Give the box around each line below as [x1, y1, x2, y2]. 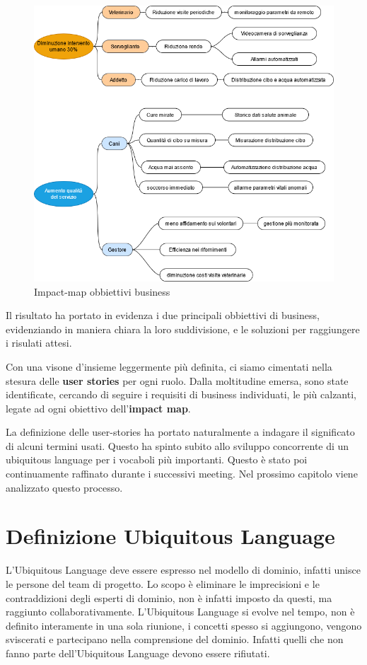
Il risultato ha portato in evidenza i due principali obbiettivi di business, [6, 308, 320, 323]
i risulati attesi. [6, 335, 72, 350]
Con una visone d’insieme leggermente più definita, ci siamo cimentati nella [6, 359, 332, 374]
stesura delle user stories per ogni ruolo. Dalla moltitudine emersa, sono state [6, 373, 349, 388]
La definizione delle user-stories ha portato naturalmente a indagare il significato [6, 424, 355, 439]
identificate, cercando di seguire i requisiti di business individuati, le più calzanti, [6, 387, 356, 402]
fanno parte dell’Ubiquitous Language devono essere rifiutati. [6, 645, 270, 660]
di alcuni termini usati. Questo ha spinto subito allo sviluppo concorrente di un [6, 438, 349, 453]
